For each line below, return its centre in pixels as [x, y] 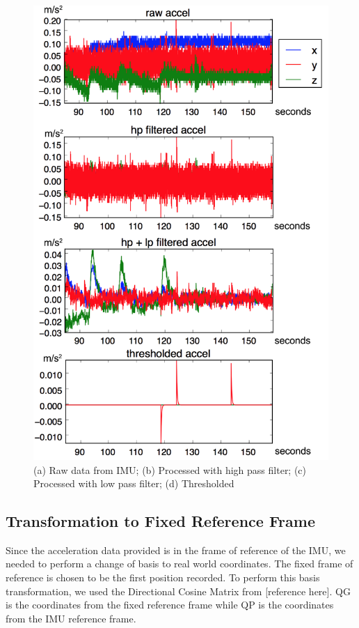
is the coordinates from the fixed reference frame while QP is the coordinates [170, 605]
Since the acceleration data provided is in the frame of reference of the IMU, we [176, 550]
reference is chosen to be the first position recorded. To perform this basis [163, 577]
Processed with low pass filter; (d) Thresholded [134, 483]
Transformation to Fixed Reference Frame [160, 521]
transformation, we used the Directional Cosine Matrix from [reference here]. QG [178, 591]
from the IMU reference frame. [71, 618]
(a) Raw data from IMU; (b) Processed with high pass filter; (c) [170, 469]
